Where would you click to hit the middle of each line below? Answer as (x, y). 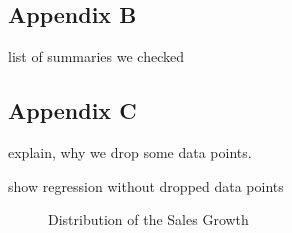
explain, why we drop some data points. (130, 152)
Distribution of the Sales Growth (148, 219)
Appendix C (72, 110)
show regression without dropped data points (146, 185)
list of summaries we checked (96, 56)
